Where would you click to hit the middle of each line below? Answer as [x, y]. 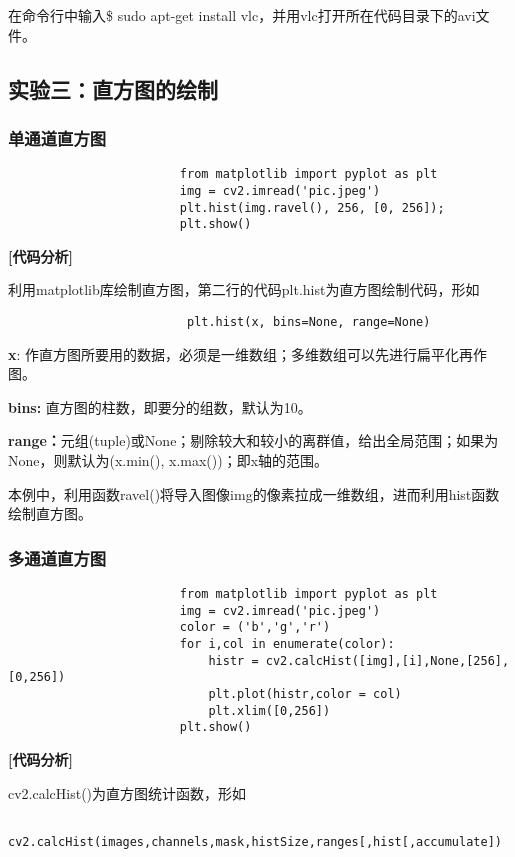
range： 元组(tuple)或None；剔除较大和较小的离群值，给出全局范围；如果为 [253, 440]
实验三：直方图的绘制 [113, 88]
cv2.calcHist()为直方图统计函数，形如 [127, 792]
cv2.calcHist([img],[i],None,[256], [387, 660]
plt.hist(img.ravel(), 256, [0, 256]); [312, 207]
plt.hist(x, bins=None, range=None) [308, 322]
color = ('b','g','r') [255, 627]
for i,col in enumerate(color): [287, 644]
